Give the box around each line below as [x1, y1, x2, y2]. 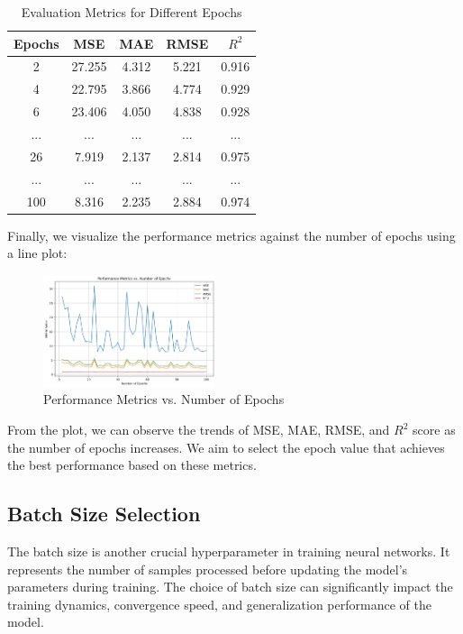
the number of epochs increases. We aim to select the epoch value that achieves [7, 437, 445, 456]
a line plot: [7, 243, 68, 262]
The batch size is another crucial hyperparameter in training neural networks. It [7, 542, 450, 561]
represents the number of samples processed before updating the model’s [7, 559, 408, 578]
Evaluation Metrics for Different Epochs [21, 3, 242, 21]
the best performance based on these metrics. [7, 455, 257, 474]
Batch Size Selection [7, 500, 201, 528]
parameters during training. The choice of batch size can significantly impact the [7, 577, 453, 596]
